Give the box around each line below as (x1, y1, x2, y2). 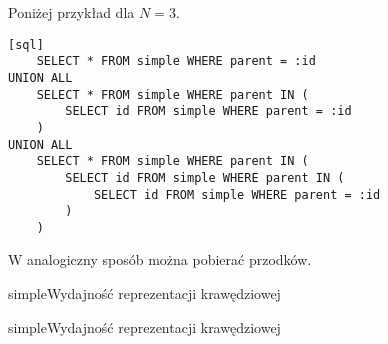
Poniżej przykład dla (8, 2, 135, 22)
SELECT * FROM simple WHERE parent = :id (36, 54, 316, 69)
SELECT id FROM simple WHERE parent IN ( (65, 170, 345, 185)
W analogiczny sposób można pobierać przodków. (8, 249, 312, 270)
